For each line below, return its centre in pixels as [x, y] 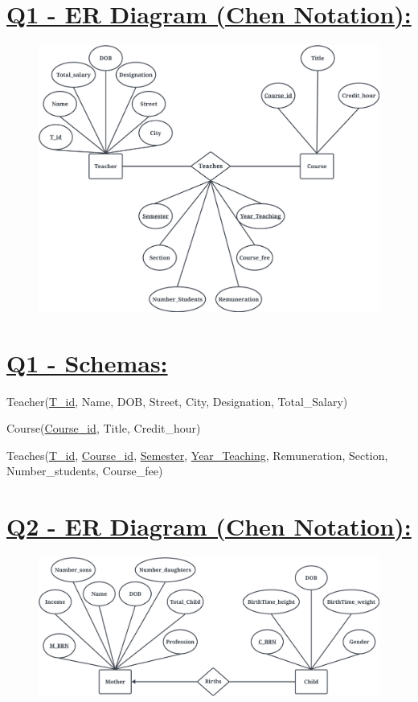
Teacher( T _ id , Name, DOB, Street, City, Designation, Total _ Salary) [177, 401]
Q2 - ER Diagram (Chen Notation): [209, 526]
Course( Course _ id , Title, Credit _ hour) [104, 428]
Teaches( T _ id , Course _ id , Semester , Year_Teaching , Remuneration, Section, [197, 455]
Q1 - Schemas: [87, 362]
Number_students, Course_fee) [85, 471]
